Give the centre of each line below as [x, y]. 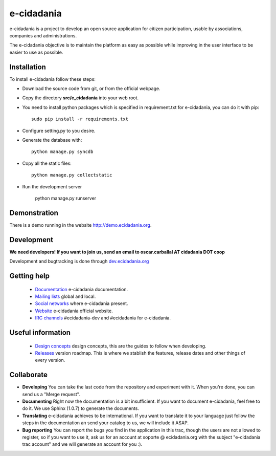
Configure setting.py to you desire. [59, 131]
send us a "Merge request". [51, 394]
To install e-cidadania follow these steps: [52, 79]
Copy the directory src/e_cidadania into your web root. [80, 98]
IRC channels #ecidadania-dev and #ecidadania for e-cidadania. [103, 318]
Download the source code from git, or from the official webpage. [91, 89]
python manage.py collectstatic [72, 175]
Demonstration [34, 213]
